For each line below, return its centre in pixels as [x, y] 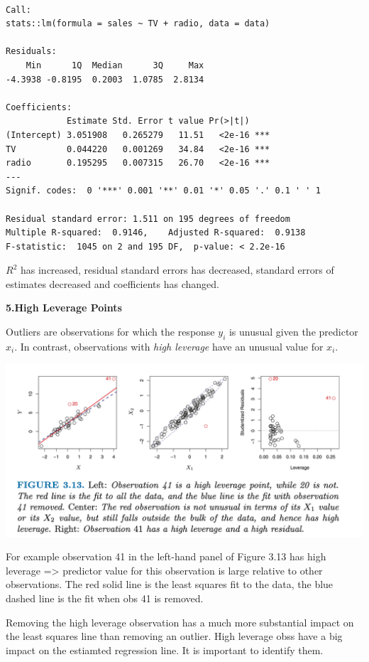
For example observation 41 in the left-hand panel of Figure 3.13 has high [166, 556]
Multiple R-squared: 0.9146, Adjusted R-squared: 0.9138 [156, 233]
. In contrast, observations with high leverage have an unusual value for [169, 346]
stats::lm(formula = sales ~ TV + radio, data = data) [138, 24]
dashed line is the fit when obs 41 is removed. [105, 598]
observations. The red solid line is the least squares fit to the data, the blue [170, 584]
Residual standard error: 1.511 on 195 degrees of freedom [148, 219]
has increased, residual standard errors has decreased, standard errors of [177, 270]
